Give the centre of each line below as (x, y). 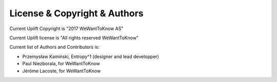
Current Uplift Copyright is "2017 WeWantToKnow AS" (66, 29)
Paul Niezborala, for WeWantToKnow (61, 64)
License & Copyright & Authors (76, 13)
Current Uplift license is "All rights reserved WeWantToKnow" (74, 38)
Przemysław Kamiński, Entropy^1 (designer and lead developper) (91, 57)
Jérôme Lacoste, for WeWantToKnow (62, 71)
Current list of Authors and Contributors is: (54, 47)
